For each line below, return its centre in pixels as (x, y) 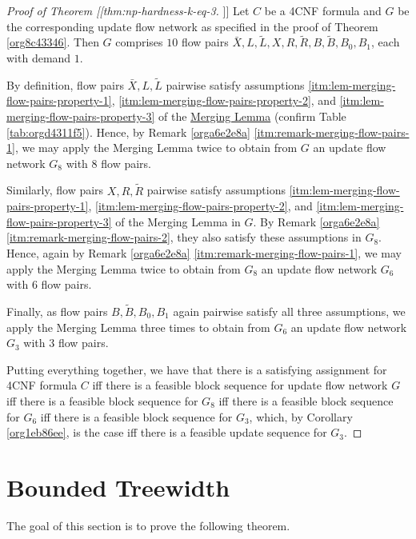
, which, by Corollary (301, 416)
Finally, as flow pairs (57, 311)
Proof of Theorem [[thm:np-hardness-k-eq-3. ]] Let (128, 10)
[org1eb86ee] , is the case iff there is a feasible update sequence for (167, 432)
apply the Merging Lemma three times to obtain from (138, 327)
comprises (139, 42)
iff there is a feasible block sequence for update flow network (240, 385)
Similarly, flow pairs (55, 190)
